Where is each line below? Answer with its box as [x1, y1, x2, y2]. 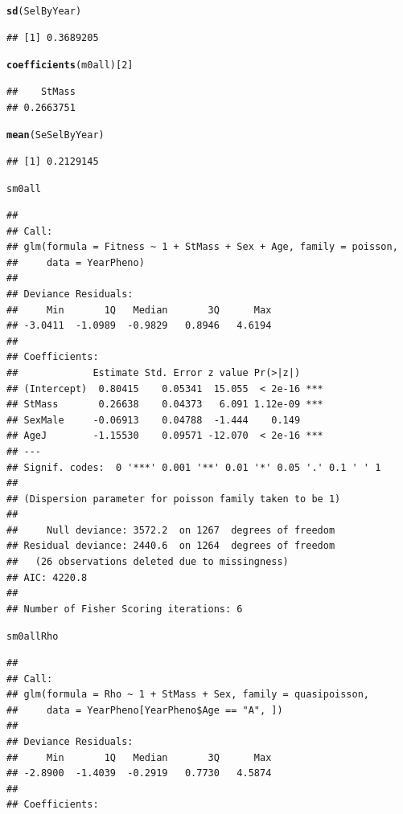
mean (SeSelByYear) [6, 129, 105, 141]
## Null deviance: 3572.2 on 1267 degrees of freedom [6, 524, 335, 536]
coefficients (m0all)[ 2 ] [6, 59, 134, 72]
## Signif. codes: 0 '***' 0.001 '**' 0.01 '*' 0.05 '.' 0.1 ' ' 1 [6, 461, 381, 473]
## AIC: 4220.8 [6, 571, 88, 583]
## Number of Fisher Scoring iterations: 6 [6, 603, 243, 615]
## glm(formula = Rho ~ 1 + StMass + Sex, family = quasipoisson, [6, 689, 370, 701]
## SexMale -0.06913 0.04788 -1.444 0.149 [6, 414, 301, 426]
